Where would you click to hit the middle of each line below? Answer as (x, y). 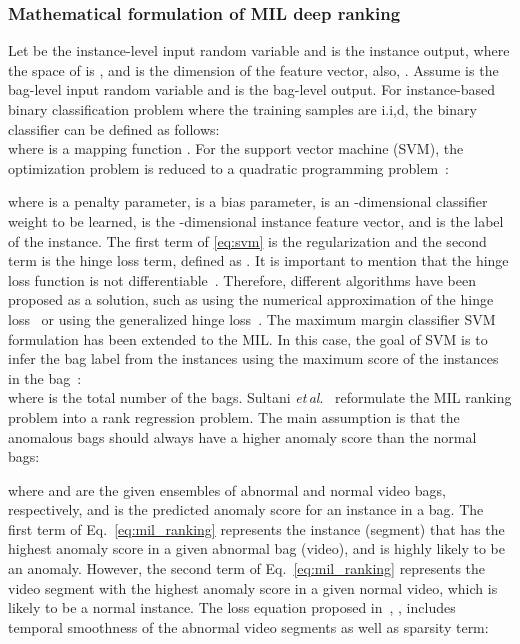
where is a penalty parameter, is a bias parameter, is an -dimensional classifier (248, 201)
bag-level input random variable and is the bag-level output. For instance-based (252, 89)
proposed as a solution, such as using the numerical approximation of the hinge (251, 299)
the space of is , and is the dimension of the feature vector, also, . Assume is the (253, 69)
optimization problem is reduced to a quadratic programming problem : (228, 167)
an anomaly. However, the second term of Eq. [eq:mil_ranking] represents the (247, 568)
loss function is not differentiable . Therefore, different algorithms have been (242, 279)
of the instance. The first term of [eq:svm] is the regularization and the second (247, 240)
